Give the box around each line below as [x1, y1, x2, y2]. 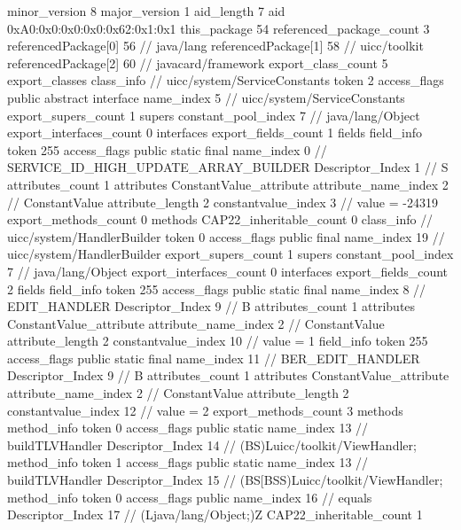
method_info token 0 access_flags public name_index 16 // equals [7, 487, 372, 506]
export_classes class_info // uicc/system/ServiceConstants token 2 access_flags [7, 71, 444, 90]
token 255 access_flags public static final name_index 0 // [7, 140, 327, 159]
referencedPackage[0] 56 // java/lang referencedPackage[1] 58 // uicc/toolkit [7, 36, 424, 55]
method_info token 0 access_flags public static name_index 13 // [7, 418, 369, 437]
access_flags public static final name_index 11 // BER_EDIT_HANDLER [7, 348, 420, 367]
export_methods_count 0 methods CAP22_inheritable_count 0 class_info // [7, 210, 434, 229]
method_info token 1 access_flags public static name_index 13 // [7, 453, 369, 472]
